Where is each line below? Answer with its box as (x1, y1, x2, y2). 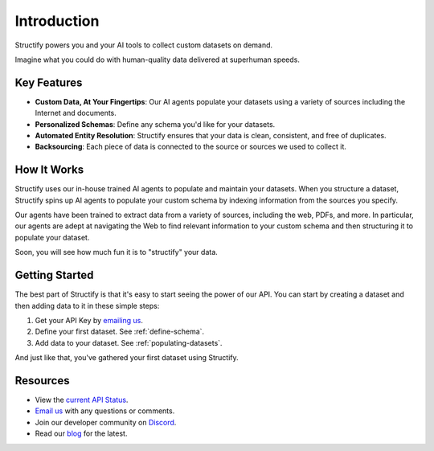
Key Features (14, 76, 83, 89)
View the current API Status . (35, 395, 129, 405)
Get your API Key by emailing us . (35, 315, 144, 325)
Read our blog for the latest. (35, 428, 128, 438)
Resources (14, 374, 70, 387)
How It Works (14, 163, 84, 177)
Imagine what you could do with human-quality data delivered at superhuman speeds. (14, 55, 301, 64)
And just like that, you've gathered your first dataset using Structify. (14, 353, 239, 363)
